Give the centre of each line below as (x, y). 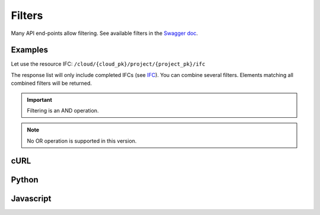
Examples (30, 50)
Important (40, 100)
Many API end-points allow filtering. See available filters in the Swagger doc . (105, 33)
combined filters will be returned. (51, 84)
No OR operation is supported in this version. (82, 141)
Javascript (31, 198)
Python (25, 180)
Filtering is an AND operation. (63, 111)
